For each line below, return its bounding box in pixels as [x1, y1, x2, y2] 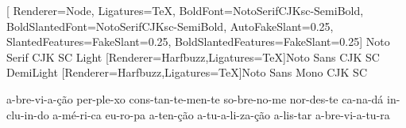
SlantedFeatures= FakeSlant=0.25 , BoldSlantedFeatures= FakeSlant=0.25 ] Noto [6, 33, 390, 50]
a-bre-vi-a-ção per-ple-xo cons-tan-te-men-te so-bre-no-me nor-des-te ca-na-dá [6, 90, 384, 107]
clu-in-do [6, 106, 49, 122]
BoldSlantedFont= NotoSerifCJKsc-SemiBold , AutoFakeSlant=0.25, [6, 17, 334, 34]
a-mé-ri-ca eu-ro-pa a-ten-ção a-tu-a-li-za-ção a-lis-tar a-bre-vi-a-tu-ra [52, 106, 390, 122]
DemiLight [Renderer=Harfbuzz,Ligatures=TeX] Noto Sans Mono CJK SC [6, 64, 367, 81]
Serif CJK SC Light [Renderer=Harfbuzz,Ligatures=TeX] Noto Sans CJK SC [6, 48, 380, 65]
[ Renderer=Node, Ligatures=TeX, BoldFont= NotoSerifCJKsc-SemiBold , [6, 2, 364, 18]
